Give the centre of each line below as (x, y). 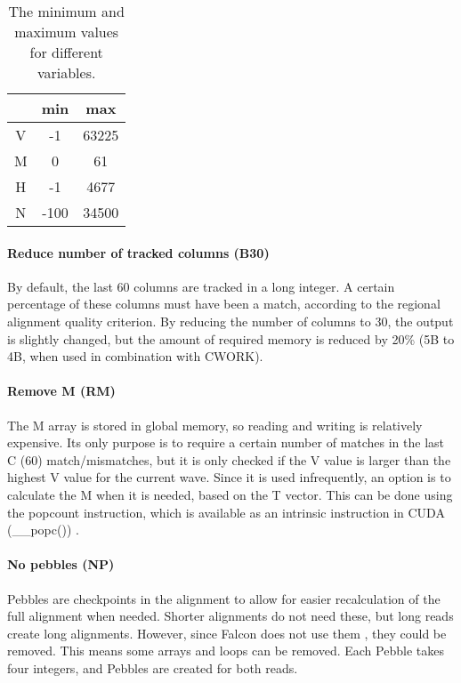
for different (66, 52)
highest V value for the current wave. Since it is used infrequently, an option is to (229, 477)
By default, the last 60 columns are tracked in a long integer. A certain (201, 286)
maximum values (67, 32)
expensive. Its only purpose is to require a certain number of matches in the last (226, 442)
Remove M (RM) (61, 391)
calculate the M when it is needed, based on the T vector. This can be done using (230, 494)
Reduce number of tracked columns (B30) (138, 252)
